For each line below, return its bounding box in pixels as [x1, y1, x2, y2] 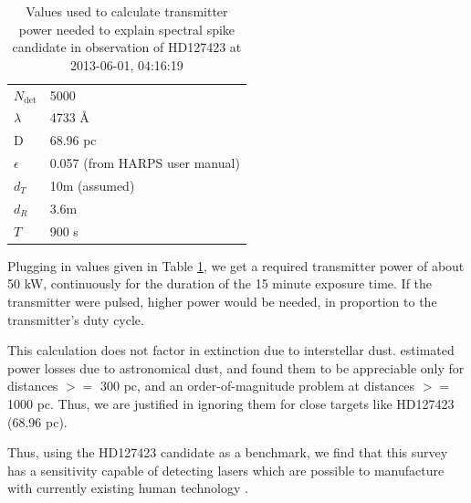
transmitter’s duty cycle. [7, 309, 144, 329]
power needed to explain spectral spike [18, 19, 235, 38]
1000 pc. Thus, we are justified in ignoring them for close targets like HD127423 [7, 393, 455, 413]
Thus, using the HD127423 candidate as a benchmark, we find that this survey [7, 443, 448, 462]
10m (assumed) [49, 176, 135, 194]
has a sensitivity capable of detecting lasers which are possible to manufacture [7, 460, 445, 479]
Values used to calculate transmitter [26, 2, 228, 20]
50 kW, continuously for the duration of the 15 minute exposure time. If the [7, 274, 433, 293]
